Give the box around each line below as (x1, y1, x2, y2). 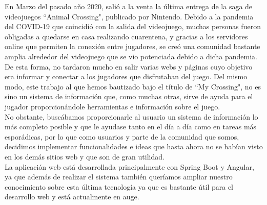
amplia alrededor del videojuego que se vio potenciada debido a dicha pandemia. (5, 51, 257, 61)
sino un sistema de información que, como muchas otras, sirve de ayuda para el (5, 91, 253, 102)
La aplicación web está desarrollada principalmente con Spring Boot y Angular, (5, 161, 254, 172)
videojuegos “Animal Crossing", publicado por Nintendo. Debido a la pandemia (5, 11, 254, 21)
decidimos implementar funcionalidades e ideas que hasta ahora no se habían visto (5, 141, 263, 152)
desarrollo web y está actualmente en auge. (5, 191, 139, 202)
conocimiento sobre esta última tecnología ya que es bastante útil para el (5, 181, 234, 192)
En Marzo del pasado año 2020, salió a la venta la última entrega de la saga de (5, 1, 253, 11)
